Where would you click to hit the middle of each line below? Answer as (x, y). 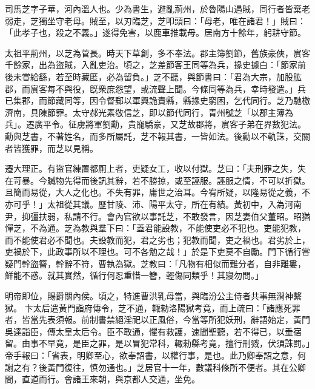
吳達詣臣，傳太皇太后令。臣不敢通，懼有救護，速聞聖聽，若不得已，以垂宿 (153, 331)
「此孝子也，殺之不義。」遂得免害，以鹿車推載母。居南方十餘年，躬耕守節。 (155, 32)
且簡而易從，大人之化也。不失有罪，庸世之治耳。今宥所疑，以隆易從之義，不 (157, 192)
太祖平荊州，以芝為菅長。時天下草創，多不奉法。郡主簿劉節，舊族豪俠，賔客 (157, 52)
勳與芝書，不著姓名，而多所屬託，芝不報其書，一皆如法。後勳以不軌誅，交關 (157, 136)
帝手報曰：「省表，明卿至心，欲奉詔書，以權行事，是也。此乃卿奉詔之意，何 (155, 355)
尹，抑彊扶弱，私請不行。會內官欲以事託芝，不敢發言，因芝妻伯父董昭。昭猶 (157, 216)
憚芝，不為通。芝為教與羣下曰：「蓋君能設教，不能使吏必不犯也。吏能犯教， (155, 228)
